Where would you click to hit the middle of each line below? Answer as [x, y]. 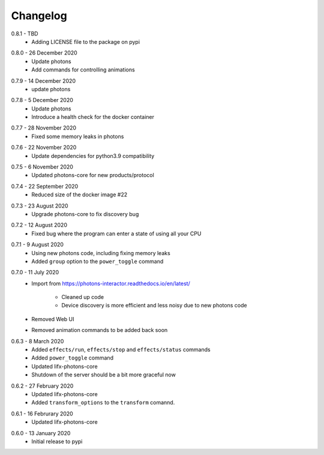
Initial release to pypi [57, 441]
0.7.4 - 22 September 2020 [45, 186]
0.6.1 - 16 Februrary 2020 [42, 414]
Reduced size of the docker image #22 [79, 194]
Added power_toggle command [73, 358]
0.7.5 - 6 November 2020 [42, 167]
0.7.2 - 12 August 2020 [39, 225]
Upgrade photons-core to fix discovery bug [85, 214]
